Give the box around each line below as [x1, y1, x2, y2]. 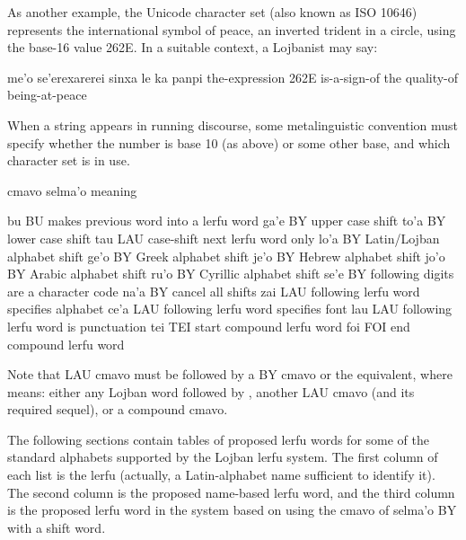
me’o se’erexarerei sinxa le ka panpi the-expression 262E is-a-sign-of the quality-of [7, 67, 459, 86]
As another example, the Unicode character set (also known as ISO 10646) [7, 3, 418, 21]
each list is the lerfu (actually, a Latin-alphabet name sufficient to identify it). [7, 465, 435, 484]
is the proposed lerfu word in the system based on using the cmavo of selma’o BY [7, 500, 457, 519]
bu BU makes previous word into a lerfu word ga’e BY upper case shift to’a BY [7, 211, 446, 230]
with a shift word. [7, 518, 106, 536]
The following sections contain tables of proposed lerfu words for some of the [7, 429, 429, 448]
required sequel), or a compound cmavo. [7, 400, 228, 419]
